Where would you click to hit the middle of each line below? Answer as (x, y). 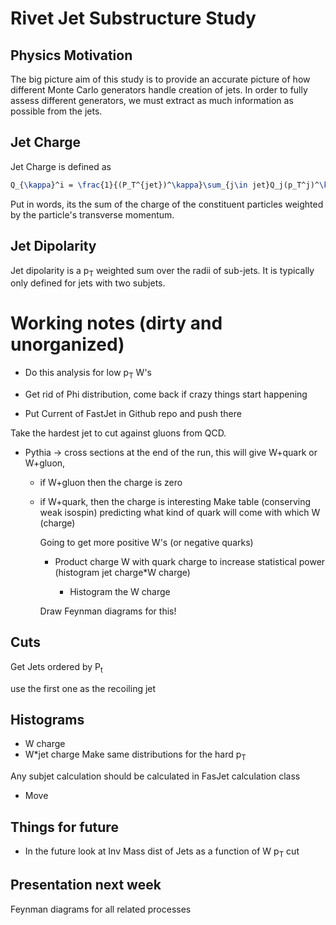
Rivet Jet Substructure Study (133, 18)
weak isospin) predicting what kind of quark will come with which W (180, 513)
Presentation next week (86, 885)
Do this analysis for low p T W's (88, 374)
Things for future (64, 827)
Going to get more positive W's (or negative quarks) (146, 543)
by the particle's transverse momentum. (92, 214)
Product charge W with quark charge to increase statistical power (190, 562)
